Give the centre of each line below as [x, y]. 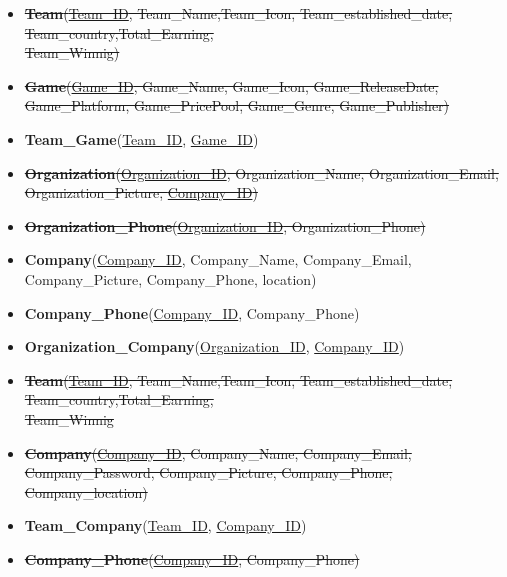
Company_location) [86, 491]
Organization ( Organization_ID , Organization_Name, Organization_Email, [261, 172]
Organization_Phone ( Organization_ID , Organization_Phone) [225, 225]
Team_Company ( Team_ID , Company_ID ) [165, 525]
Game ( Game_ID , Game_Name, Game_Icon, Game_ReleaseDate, [231, 85]
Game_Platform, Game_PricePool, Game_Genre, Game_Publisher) [237, 105]
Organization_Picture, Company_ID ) [141, 192]
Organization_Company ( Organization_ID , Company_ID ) [214, 346]
